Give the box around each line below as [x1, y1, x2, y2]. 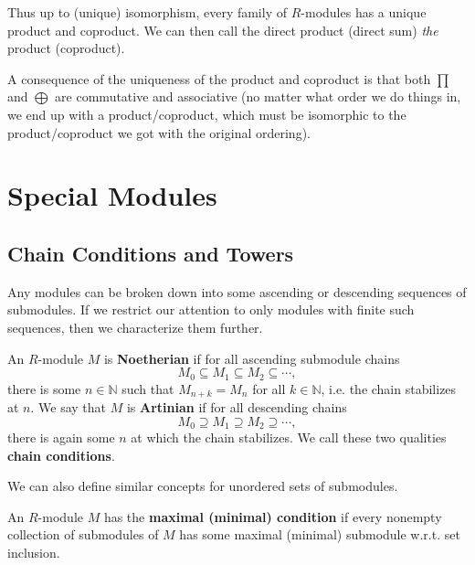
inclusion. [7, 543, 60, 562]
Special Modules [7, 176, 217, 214]
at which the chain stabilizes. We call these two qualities [131, 428, 447, 447]
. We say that [30, 398, 107, 417]
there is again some [7, 428, 115, 447]
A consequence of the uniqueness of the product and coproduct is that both [7, 69, 431, 88]
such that [121, 378, 174, 398]
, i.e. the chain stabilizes [321, 378, 457, 398]
